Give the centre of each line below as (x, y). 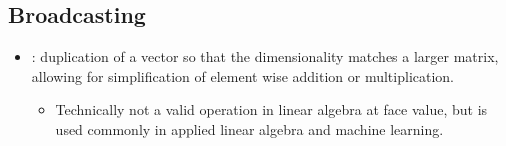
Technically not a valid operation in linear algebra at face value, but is (271, 109)
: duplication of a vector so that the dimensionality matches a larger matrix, (265, 56)
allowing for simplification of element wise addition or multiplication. (243, 75)
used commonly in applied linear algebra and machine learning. (249, 128)
